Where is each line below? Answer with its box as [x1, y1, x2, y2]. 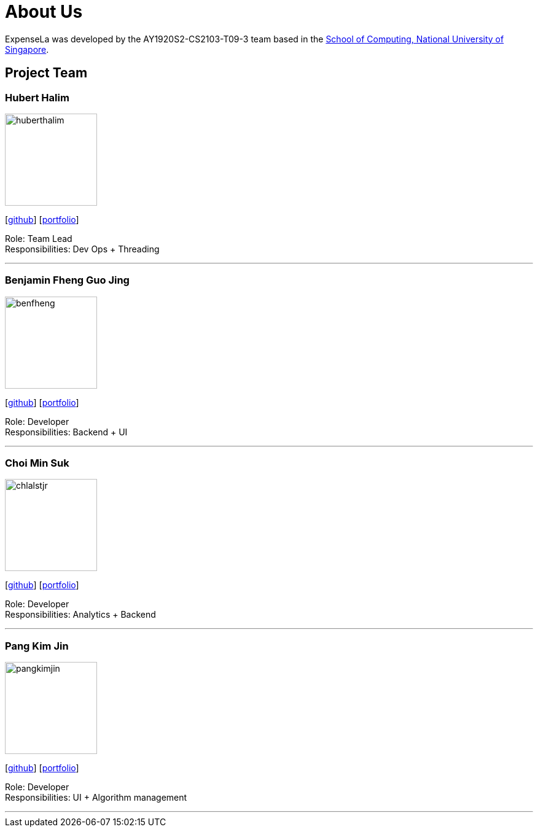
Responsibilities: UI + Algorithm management [5, 792, 187, 803]
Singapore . [5, 44, 49, 55]
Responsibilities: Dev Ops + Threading [5, 243, 160, 254]
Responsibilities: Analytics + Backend [5, 609, 156, 620]
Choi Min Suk [5, 457, 69, 470]
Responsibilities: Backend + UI [5, 426, 128, 437]
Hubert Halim [5, 91, 69, 104]
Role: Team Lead [5, 233, 72, 244]
